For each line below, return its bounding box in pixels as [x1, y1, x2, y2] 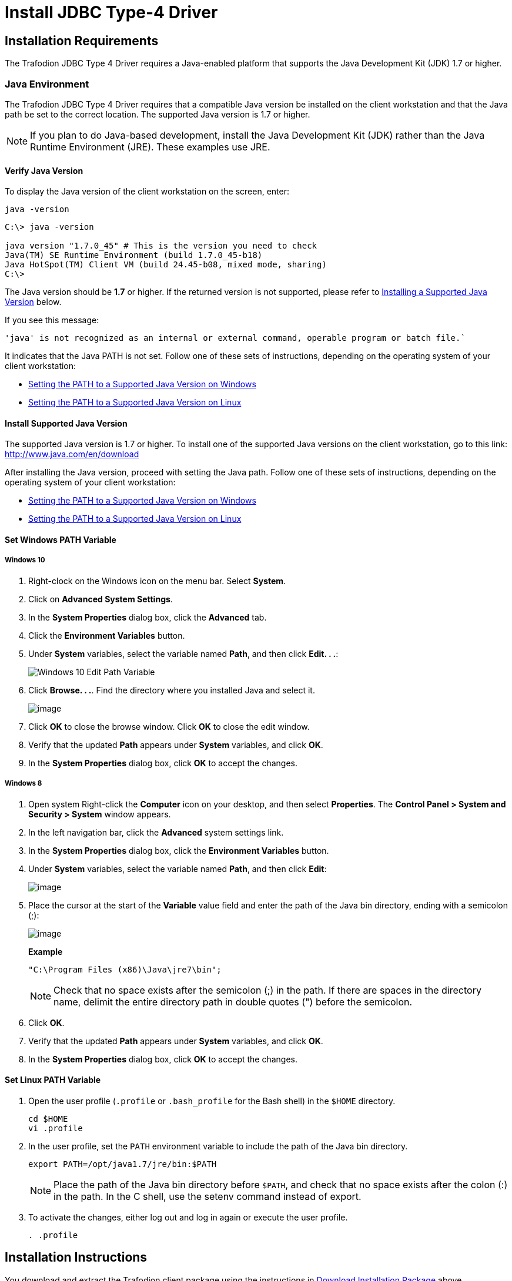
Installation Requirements [5, 33, 159, 48]
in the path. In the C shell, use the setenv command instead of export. [53, 1190, 362, 1202]
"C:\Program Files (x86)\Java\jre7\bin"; [28, 964, 222, 974]
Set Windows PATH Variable [5, 534, 116, 545]
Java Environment [5, 78, 89, 90]
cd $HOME [28, 1114, 68, 1124]
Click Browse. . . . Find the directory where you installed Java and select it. [28, 685, 315, 695]
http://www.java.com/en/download [5, 449, 139, 460]
